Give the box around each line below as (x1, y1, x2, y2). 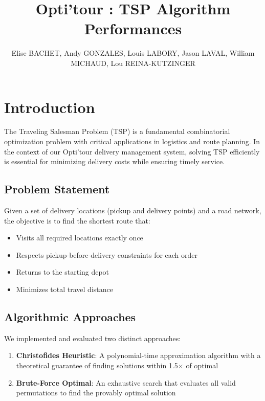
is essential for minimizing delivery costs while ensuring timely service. (4, 156, 225, 167)
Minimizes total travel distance (16, 283, 113, 294)
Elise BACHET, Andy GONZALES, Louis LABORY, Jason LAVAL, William (11, 48, 255, 58)
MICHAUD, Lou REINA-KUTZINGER (71, 57, 195, 68)
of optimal (186, 360, 218, 370)
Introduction (4, 96, 95, 117)
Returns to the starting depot (16, 266, 109, 277)
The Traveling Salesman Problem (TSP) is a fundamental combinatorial (4, 126, 230, 137)
